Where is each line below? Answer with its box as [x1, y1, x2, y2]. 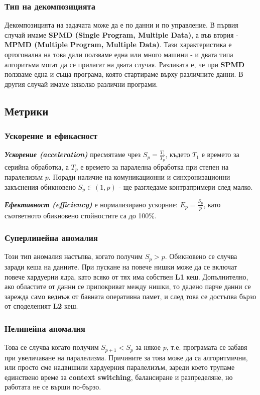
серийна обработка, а [5, 161, 69, 172]
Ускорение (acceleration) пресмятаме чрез [5, 149, 141, 160]
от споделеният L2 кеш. [5, 301, 78, 311]
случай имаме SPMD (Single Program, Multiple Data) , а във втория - [5, 29, 238, 40]
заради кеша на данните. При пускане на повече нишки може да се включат [5, 261, 237, 272]
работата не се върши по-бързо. [5, 381, 101, 392]
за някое [136, 342, 161, 352]
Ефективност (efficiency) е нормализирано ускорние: [5, 199, 178, 209]
